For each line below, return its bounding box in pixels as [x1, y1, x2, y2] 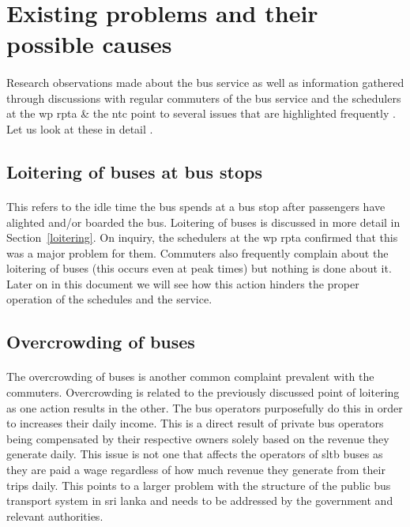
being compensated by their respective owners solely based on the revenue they [6, 430, 389, 446]
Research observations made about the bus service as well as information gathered [6, 74, 404, 91]
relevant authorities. [6, 507, 103, 524]
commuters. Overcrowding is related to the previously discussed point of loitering [6, 384, 400, 401]
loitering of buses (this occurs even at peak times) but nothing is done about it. [6, 260, 392, 277]
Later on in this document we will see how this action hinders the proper [6, 275, 359, 292]
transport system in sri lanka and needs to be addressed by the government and [6, 492, 393, 509]
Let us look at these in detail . [6, 120, 153, 137]
